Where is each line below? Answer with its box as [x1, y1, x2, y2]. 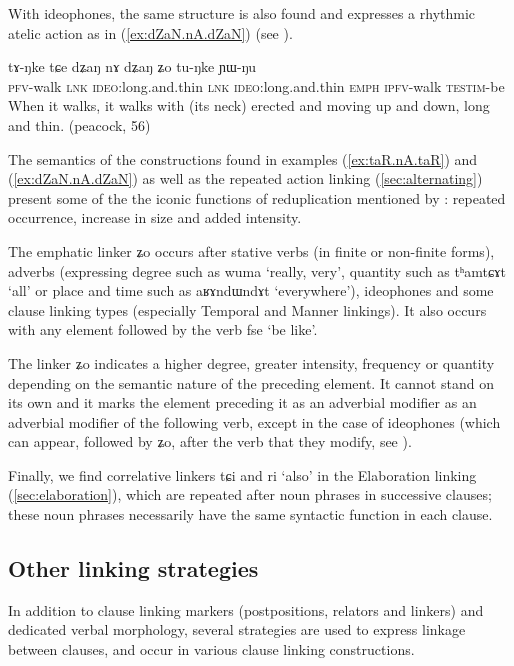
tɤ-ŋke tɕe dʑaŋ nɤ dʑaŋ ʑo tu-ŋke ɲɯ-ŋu [8, 56, 257, 77]
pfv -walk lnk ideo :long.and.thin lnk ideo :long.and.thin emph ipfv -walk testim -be [8, 75, 505, 96]
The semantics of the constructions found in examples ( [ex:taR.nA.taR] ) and [8, 148, 478, 169]
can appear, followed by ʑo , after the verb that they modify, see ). [8, 431, 412, 452]
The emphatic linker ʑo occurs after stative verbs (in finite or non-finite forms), [8, 240, 495, 261]
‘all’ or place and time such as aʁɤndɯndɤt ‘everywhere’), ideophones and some [8, 280, 494, 301]
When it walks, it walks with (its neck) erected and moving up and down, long [8, 95, 490, 116]
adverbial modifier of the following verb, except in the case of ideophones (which [8, 411, 501, 432]
